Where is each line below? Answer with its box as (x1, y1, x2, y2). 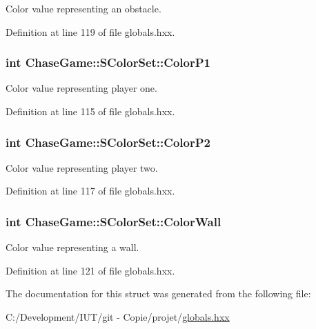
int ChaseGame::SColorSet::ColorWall (6, 212, 221, 230)
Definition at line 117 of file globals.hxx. (6, 183, 175, 198)
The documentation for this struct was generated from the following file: (6, 286, 311, 301)
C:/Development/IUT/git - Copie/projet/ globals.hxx (6, 310, 230, 323)
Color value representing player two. (6, 160, 158, 175)
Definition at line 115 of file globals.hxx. (6, 104, 175, 118)
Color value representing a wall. (6, 240, 139, 255)
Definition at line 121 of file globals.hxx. (6, 263, 175, 277)
